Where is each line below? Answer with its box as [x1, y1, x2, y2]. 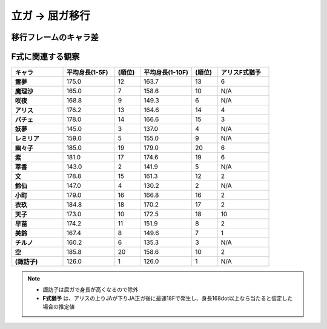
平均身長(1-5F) [66, 68, 108, 77]
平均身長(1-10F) [143, 68, 189, 77]
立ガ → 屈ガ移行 [11, 9, 90, 22]
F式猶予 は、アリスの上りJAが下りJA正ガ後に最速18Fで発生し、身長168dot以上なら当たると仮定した [42, 294, 293, 302]
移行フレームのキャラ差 [11, 32, 99, 42]
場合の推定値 [42, 303, 75, 310]
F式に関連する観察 [11, 52, 80, 62]
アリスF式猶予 [220, 68, 262, 77]
